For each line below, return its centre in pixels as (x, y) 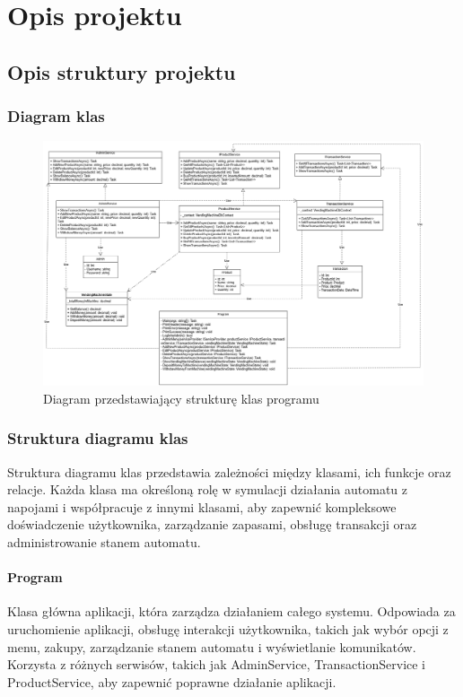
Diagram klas (56, 116)
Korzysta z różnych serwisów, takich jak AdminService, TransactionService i (217, 664)
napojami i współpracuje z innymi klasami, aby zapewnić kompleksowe (202, 506)
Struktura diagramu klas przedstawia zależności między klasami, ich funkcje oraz (229, 471)
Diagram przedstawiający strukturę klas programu (181, 398)
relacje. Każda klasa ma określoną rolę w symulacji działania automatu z (208, 489)
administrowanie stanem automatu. (104, 542)
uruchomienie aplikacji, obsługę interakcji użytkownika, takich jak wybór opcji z (228, 629)
